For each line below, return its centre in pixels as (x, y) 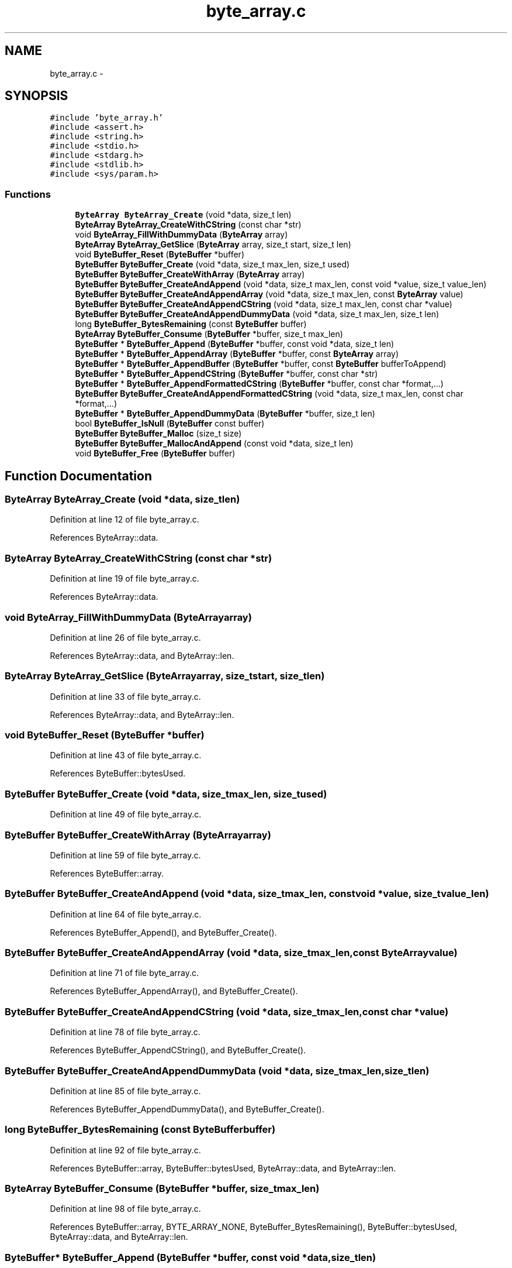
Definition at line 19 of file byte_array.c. (124, 579)
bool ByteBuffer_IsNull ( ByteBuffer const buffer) (170, 424)
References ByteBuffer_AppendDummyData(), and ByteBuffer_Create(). (187, 1109)
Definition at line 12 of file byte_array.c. (124, 520)
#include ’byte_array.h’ (107, 118)
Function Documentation (78, 476)
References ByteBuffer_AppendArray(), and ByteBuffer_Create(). (174, 991)
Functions (28, 194)
